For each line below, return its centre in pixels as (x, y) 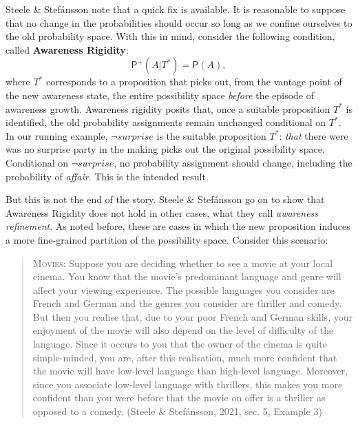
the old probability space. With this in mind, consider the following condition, (170, 36)
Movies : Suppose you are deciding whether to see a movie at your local (183, 263)
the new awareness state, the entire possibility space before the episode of (160, 95)
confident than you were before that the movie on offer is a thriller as (179, 397)
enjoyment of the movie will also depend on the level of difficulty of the (183, 330)
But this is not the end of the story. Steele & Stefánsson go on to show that (165, 199)
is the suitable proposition (211, 135)
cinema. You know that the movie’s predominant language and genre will (187, 276)
